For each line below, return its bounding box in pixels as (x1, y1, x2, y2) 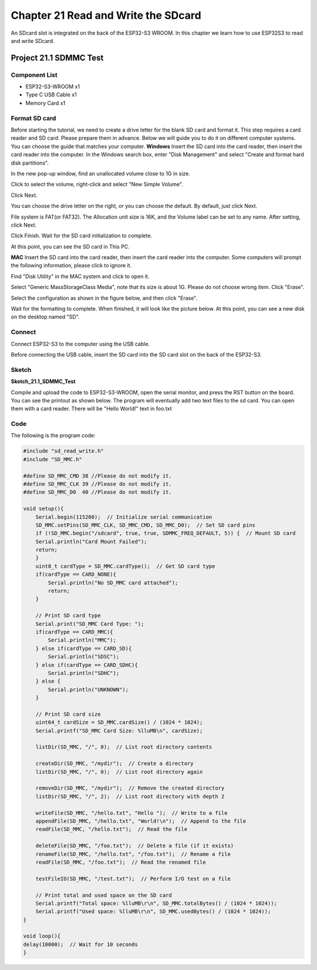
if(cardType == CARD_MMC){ (35, 629, 114, 635)
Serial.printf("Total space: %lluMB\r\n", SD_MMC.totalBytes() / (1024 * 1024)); (35, 899, 277, 907)
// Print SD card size (35, 711, 101, 717)
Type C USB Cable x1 (25, 91, 77, 98)
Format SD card (11, 114, 56, 122)
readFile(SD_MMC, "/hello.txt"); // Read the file (35, 826, 188, 833)
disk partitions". (11, 159, 49, 166)
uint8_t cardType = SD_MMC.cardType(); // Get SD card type (35, 563, 215, 569)
